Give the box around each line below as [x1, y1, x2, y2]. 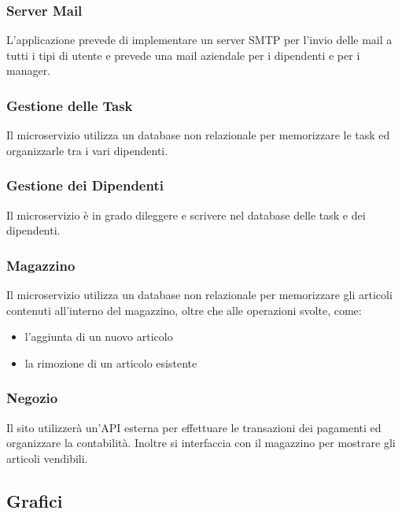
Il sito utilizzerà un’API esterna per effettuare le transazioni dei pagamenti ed [6, 419, 382, 435]
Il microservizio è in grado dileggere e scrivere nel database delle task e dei [6, 206, 366, 223]
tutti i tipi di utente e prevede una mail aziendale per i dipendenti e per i [6, 46, 360, 63]
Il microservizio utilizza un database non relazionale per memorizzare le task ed [6, 127, 390, 143]
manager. [6, 62, 51, 79]
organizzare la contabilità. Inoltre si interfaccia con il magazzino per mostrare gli [6, 434, 396, 451]
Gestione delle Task [6, 95, 133, 115]
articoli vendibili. [6, 449, 88, 466]
